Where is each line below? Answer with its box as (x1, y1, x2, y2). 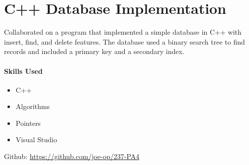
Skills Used (4, 65, 43, 76)
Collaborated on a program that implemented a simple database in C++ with (4, 27, 242, 37)
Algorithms (15, 101, 50, 111)
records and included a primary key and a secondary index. (4, 46, 184, 56)
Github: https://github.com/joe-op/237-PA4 (4, 151, 140, 162)
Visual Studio (15, 134, 57, 145)
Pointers (15, 117, 41, 128)
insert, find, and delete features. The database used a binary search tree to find (4, 36, 245, 47)
